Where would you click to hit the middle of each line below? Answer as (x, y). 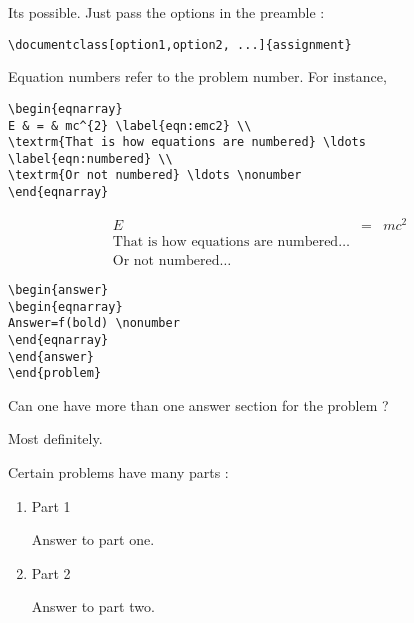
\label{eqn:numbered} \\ (90, 158)
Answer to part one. (93, 539)
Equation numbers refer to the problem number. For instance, (197, 76)
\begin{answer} (58, 289)
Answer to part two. (93, 606)
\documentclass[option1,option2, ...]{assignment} (180, 44)
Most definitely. (55, 438)
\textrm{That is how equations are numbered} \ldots (187, 142)
